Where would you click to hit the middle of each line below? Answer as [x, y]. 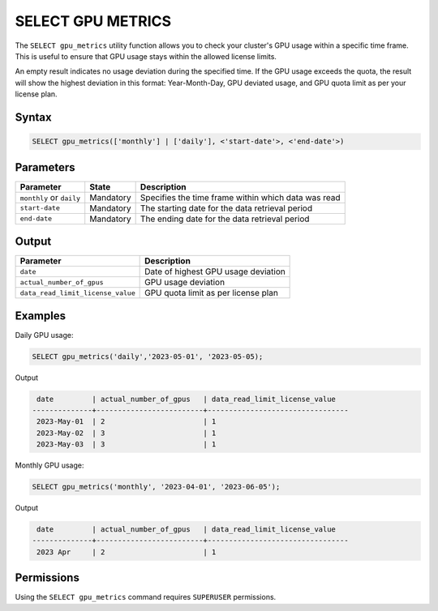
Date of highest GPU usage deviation [215, 271]
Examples [41, 316]
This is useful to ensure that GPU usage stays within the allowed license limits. [146, 56]
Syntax [33, 117]
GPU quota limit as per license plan [212, 293]
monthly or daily [50, 197]
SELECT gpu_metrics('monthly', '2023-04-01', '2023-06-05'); [156, 487]
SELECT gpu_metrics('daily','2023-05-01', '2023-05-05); [148, 356]
